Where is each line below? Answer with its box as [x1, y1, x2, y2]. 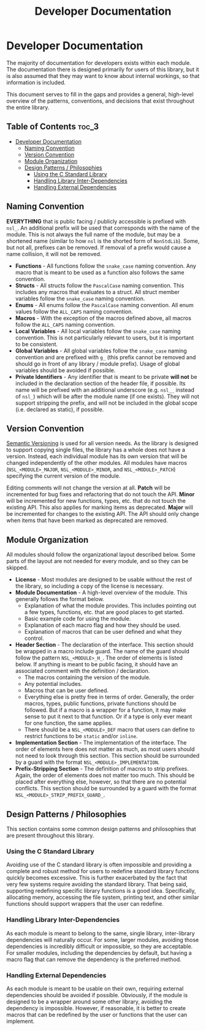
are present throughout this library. [6, 832, 94, 839]
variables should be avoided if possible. [15, 367, 116, 374]
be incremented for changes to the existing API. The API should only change [6, 510, 199, 518]
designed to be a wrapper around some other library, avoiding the [6, 998, 173, 1005]
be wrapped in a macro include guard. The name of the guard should [15, 648, 190, 655]
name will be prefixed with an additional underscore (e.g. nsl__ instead [15, 386, 194, 394]
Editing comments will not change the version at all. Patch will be [6, 484, 170, 492]
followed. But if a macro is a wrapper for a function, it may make [24, 706, 186, 714]
